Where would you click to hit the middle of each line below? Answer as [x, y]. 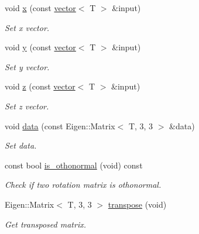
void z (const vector [40, 86]
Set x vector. [27, 27]
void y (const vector [40, 47]
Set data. [21, 145]
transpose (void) [137, 204]
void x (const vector [40, 8]
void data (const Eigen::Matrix [60, 125]
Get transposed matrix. [45, 224]
